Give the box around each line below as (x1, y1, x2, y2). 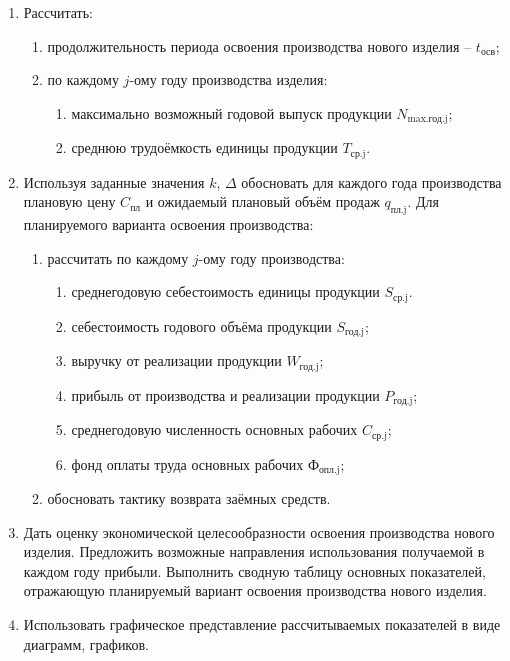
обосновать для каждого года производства (241, 171, 502, 192)
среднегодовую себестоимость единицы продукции (71, 281, 380, 302)
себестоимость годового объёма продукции (71, 315, 332, 336)
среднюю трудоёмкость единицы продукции (71, 137, 338, 158)
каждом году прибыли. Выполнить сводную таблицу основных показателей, (23, 560, 486, 581)
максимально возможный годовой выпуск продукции (71, 102, 392, 123)
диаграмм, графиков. (23, 633, 149, 654)
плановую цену (23, 191, 116, 212)
